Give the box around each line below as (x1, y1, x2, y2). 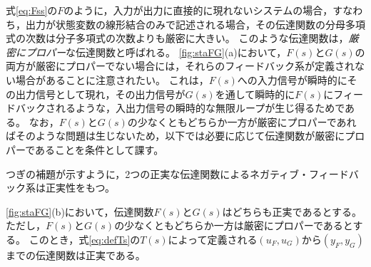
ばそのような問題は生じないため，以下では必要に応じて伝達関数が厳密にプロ (6, 128, 365, 143)
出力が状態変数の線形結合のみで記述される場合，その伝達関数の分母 (25, 16, 345, 31)
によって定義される (168, 231, 258, 246)
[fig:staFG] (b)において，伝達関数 (6, 204, 154, 219)
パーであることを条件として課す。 (6, 142, 164, 157)
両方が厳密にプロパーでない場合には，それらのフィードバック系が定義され (6, 58, 355, 73)
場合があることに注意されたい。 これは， (15, 72, 209, 87)
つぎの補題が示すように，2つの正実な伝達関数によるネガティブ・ (6, 166, 310, 181)
